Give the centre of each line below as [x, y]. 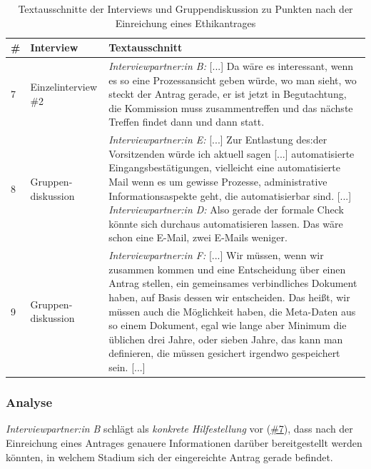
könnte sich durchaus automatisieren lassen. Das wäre [226, 223]
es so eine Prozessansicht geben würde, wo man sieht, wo [233, 80]
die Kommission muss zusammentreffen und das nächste [231, 107]
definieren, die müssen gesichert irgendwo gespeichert [224, 353]
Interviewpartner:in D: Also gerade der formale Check [226, 210]
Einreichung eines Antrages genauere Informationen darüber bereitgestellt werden [184, 442]
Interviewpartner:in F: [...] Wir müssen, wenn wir [216, 255]
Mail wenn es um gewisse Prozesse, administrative [218, 182]
